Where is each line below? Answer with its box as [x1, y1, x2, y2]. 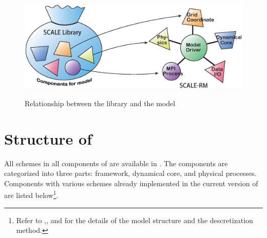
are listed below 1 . [4, 188, 59, 200]
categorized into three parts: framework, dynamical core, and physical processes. [4, 168, 257, 179]
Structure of [4, 128, 92, 149]
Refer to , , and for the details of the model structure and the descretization [16, 214, 253, 225]
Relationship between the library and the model [25, 97, 176, 108]
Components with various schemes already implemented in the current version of [4, 177, 258, 188]
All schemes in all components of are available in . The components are [4, 157, 228, 168]
